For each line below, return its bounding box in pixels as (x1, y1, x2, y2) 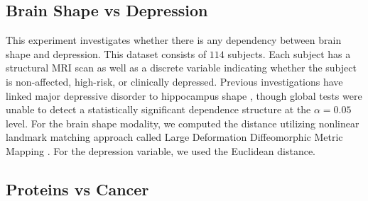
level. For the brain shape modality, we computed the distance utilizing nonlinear (6, 115, 359, 130)
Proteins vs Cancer (6, 178, 149, 200)
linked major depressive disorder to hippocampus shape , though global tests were (6, 88, 362, 103)
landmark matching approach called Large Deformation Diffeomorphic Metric (6, 130, 343, 144)
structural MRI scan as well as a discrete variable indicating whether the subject (6, 60, 357, 75)
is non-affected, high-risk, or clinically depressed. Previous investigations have (6, 74, 343, 88)
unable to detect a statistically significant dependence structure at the (6, 102, 311, 117)
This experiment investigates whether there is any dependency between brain (6, 33, 342, 47)
